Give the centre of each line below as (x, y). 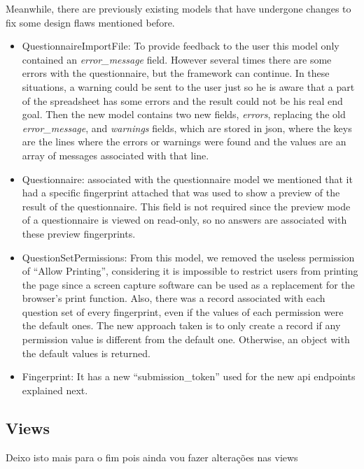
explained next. (55, 390)
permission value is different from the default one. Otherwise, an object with (186, 339)
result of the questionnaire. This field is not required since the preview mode (186, 206)
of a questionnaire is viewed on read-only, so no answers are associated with (184, 220)
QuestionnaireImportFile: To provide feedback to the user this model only (181, 46)
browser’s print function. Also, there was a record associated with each (174, 298)
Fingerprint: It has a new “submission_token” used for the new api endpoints (189, 376)
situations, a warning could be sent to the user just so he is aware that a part (188, 86)
